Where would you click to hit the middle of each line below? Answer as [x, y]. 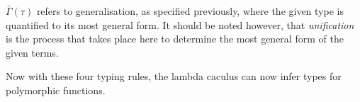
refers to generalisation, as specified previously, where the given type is [190, 11]
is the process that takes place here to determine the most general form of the [175, 39]
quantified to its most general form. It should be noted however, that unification [180, 24]
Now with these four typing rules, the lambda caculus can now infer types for [174, 76]
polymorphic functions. [56, 90]
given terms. [32, 52]
